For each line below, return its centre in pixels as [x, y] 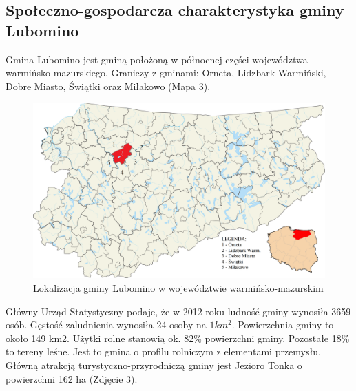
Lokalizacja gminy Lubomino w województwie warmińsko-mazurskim [178, 288]
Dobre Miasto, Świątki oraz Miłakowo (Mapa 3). [108, 86]
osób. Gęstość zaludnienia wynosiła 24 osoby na [106, 325]
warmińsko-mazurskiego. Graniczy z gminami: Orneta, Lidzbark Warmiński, [166, 73]
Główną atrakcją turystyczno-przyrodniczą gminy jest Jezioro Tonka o [154, 365]
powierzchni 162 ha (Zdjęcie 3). [72, 378]
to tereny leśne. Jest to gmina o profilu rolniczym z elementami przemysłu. [163, 351]
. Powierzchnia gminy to [283, 325]
